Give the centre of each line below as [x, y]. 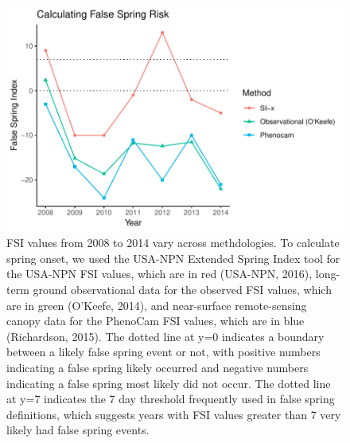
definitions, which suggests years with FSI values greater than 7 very [174, 414]
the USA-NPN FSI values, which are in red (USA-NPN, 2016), [159, 274]
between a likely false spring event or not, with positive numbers [163, 352]
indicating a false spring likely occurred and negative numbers [157, 367]
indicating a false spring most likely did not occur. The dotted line [169, 383]
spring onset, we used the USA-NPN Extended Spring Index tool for [173, 258]
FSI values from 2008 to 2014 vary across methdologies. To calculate [173, 243]
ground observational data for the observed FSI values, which [182, 290]
